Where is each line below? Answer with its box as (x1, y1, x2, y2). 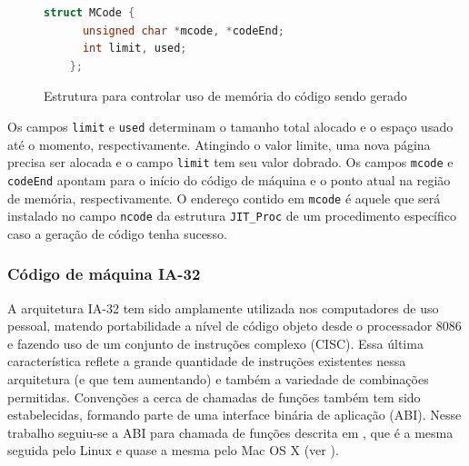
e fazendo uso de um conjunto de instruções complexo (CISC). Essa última (7, 333, 424, 352)
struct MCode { (44, 6, 135, 19)
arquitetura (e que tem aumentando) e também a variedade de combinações (7, 370, 429, 389)
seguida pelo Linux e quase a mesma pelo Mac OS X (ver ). (7, 441, 339, 460)
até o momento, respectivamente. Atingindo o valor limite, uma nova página (7, 134, 431, 154)
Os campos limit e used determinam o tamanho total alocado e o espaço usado (7, 116, 454, 135)
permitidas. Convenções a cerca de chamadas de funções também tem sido (7, 387, 421, 406)
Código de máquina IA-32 (7, 263, 201, 285)
